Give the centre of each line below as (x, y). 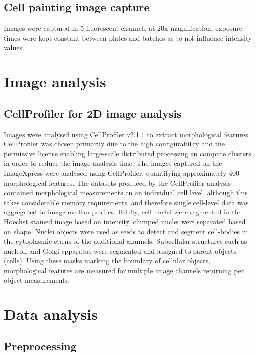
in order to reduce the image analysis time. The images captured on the (113, 163)
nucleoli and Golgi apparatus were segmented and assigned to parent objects (120, 250)
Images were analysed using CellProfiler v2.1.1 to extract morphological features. (127, 134)
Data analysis (51, 314)
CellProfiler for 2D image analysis (93, 113)
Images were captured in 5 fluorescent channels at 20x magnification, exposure (123, 28)
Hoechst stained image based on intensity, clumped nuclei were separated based (125, 221)
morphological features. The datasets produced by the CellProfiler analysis (117, 182)
